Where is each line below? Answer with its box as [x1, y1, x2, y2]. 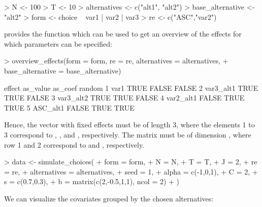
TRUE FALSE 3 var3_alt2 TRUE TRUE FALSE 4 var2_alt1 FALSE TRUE [4, 92, 245, 103]
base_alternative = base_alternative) [4, 65, 121, 76]
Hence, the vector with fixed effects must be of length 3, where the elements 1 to [4, 119, 255, 130]
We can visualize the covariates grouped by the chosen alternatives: [4, 193, 214, 203]
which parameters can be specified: [4, 38, 112, 49]
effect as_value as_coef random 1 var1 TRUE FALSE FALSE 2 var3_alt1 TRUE [4, 82, 258, 93]
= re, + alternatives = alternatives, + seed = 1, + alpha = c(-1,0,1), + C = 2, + [4, 166, 258, 177]
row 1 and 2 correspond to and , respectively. [4, 139, 145, 150]
